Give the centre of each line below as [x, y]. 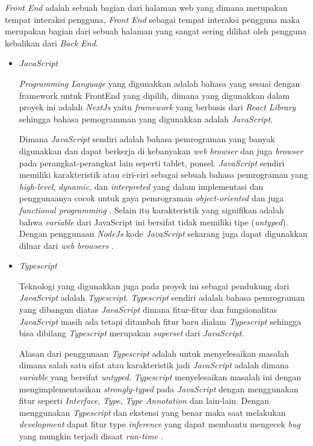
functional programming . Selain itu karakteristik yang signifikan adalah [151, 209]
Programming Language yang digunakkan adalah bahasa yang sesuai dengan [160, 83]
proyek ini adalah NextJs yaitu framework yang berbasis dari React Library [157, 107]
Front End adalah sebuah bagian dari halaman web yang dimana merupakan [146, 7]
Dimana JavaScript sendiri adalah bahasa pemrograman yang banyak [147, 139]
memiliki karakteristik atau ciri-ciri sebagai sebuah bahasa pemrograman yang [163, 174]
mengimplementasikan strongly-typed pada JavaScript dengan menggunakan [159, 388]
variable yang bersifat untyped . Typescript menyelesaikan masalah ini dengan [160, 377]
